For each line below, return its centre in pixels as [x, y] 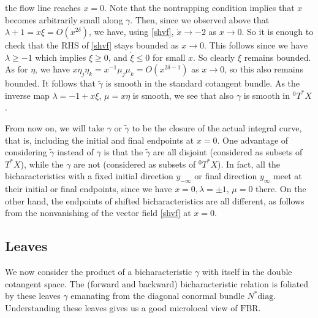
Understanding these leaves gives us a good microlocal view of [121, 307]
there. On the [281, 189]
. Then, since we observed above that [200, 19]
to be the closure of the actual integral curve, [217, 127]
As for [17, 69]
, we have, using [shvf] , [131, 32]
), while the [42, 164]
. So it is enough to [278, 32]
